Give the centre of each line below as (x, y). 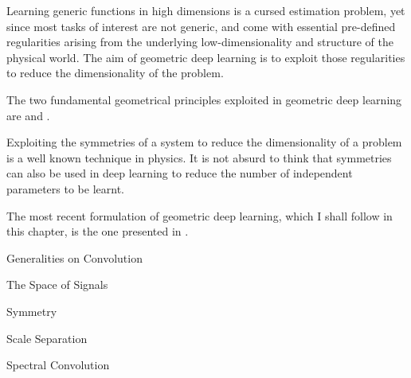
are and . (28, 115)
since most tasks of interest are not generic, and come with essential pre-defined (201, 26)
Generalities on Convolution (74, 257)
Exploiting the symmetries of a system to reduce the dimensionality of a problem (204, 142)
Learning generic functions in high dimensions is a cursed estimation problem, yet (206, 10)
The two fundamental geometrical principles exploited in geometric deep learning (204, 99)
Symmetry (32, 311)
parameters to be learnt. (65, 188)
